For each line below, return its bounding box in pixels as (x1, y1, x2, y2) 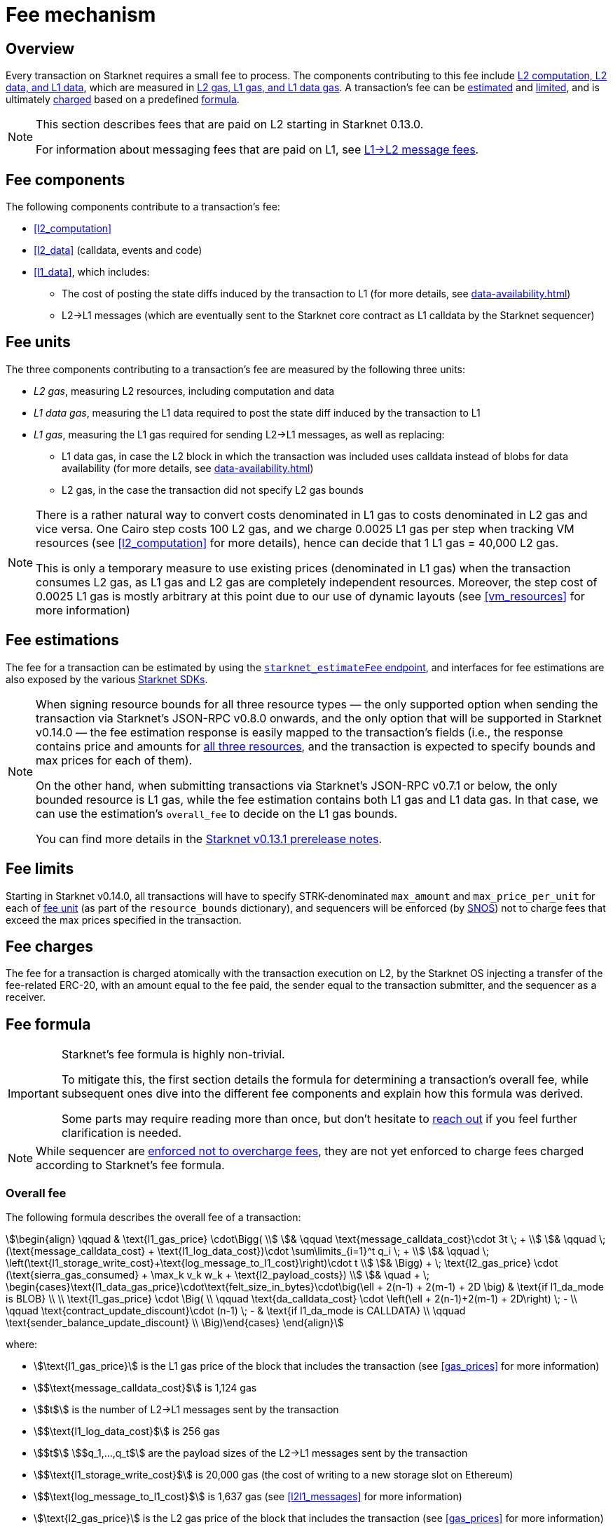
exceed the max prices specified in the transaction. (6, 913, 242, 926)
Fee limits (6, 860, 74, 878)
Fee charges (6, 937, 93, 955)
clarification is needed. (61, 1126, 182, 1140)
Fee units (6, 333, 71, 351)
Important (8, 1086, 59, 1101)
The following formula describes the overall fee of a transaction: (6, 1211, 301, 1223)
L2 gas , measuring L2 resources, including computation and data (34, 384, 335, 397)
